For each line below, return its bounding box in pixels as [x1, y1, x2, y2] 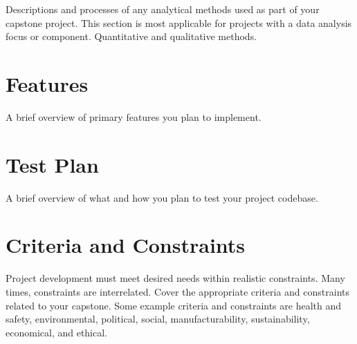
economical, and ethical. [6, 325, 107, 339]
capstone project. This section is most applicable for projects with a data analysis [6, 15, 352, 30]
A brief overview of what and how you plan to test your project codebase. [6, 190, 318, 204]
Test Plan [6, 150, 99, 178]
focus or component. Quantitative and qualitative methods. [6, 29, 257, 44]
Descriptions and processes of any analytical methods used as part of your [6, 2, 320, 16]
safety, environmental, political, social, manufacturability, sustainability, [6, 312, 310, 326]
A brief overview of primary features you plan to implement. [6, 109, 262, 124]
